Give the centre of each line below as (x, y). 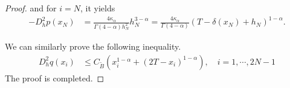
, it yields (98, 8)
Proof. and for (31, 8)
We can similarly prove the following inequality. (93, 46)
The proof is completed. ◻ (55, 78)
